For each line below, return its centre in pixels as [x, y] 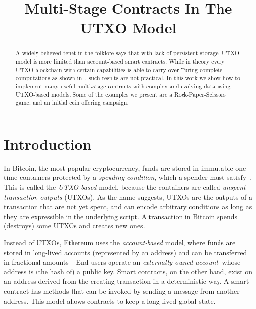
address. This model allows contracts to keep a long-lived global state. [110, 300]
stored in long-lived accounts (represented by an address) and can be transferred [126, 252]
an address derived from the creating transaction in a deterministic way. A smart [127, 281]
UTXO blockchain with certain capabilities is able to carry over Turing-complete [119, 69]
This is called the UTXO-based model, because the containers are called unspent [125, 187]
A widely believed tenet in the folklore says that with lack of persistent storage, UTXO [128, 53]
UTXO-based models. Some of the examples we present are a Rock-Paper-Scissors [121, 94]
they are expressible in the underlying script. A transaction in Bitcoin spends [121, 216]
